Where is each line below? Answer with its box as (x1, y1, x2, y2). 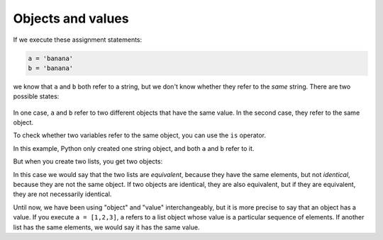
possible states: (13, 92, 60, 101)
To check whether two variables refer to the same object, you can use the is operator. (13, 131, 266, 139)
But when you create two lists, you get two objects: (13, 157, 163, 166)
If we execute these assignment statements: (13, 35, 143, 44)
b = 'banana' (28, 64, 74, 72)
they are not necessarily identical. (13, 190, 112, 198)
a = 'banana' (28, 54, 74, 62)
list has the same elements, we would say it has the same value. (13, 223, 200, 232)
